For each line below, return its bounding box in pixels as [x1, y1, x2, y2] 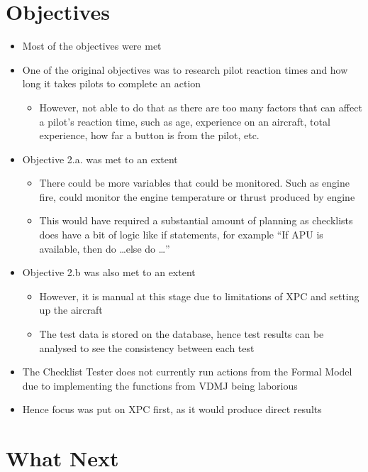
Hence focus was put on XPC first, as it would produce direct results [22, 402, 322, 417]
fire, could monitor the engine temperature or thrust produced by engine [39, 189, 355, 204]
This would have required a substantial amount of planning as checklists [39, 213, 353, 228]
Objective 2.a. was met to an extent [22, 151, 178, 166]
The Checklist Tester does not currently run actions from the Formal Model [22, 364, 352, 379]
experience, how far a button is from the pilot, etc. [39, 128, 260, 143]
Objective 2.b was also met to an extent [22, 265, 196, 280]
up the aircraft [39, 302, 103, 317]
